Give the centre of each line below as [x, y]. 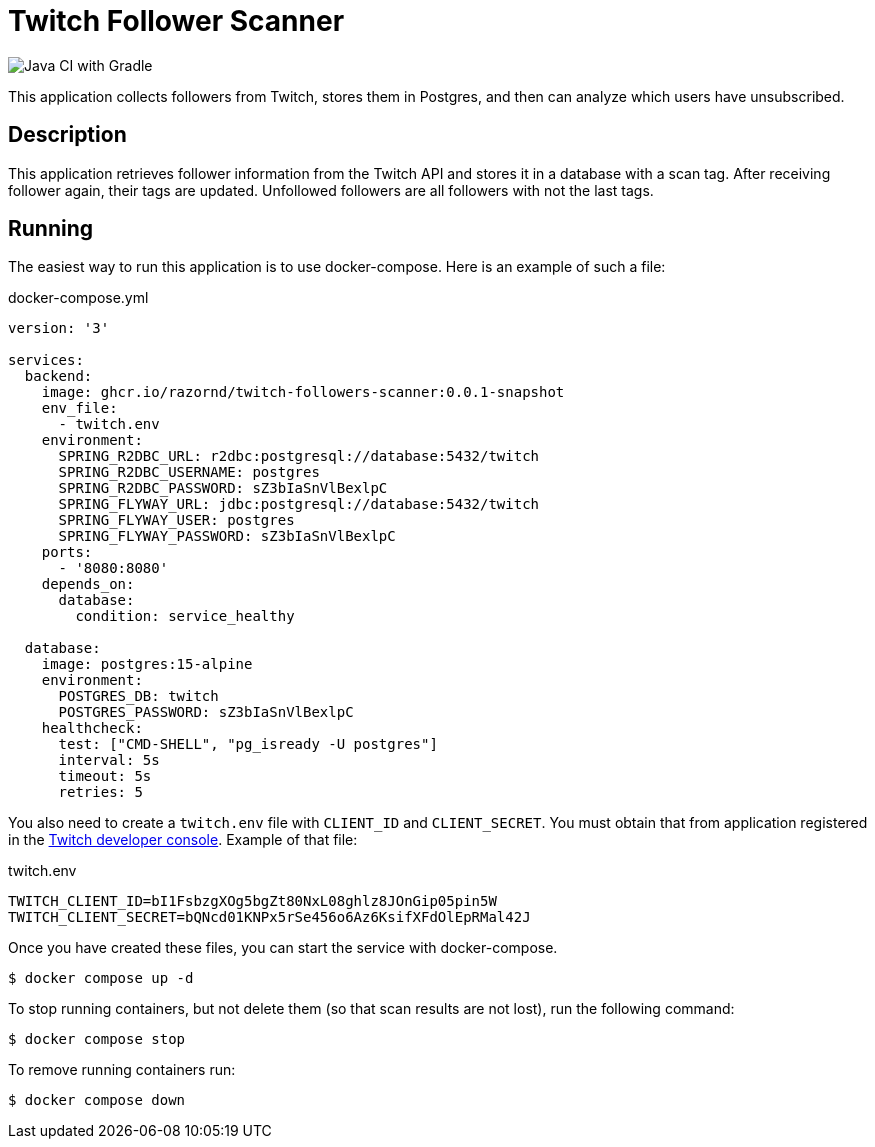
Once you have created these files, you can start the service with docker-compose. [283, 948]
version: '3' [59, 328]
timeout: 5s [105, 776]
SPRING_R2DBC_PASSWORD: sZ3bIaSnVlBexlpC [223, 488]
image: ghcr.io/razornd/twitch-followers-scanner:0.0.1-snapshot [303, 392]
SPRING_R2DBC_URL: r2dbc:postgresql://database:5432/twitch [299, 456]
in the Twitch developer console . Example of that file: [183, 840]
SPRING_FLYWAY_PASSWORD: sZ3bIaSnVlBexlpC [227, 536]
